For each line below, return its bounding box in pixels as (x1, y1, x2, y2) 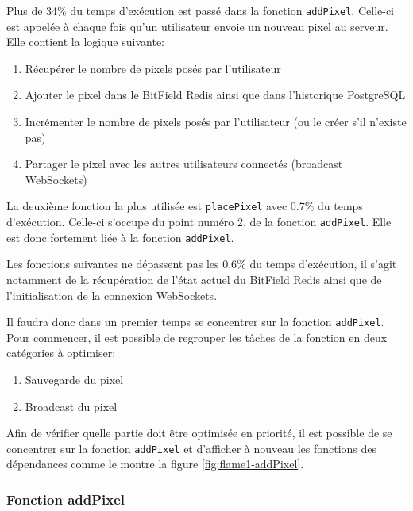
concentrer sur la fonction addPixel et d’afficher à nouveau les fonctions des (6, 440, 377, 456)
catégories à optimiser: (6, 344, 116, 361)
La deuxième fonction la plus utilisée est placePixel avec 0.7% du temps (6, 198, 363, 214)
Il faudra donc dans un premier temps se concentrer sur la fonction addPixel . (6, 313, 384, 330)
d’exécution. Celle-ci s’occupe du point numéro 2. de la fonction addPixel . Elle (6, 213, 392, 230)
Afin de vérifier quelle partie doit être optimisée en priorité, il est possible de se (6, 425, 392, 441)
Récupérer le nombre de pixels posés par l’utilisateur (25, 60, 281, 76)
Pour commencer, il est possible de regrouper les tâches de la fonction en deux (6, 328, 388, 345)
